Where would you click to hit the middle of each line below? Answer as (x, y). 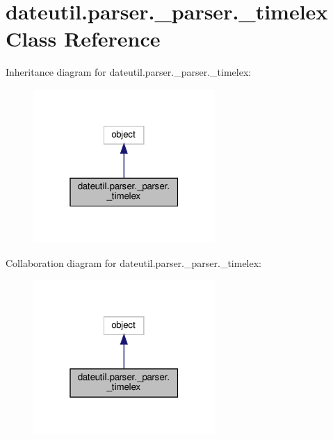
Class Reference (83, 39)
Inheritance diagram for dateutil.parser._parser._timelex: (129, 72)
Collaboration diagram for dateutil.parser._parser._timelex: (133, 262)
